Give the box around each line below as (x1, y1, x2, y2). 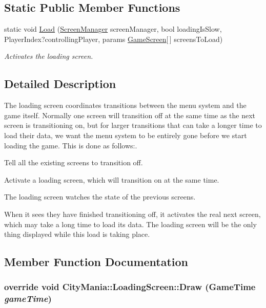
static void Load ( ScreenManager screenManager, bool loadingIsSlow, (4, 24, 222, 34)
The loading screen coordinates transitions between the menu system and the (4, 100, 247, 111)
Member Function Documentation (4, 254, 189, 270)
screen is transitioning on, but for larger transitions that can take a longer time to (4, 120, 262, 130)
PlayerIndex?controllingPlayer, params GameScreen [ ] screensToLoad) (4, 33, 223, 44)
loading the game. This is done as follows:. (4, 140, 137, 150)
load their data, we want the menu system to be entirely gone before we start (4, 129, 247, 140)
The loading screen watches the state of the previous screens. (4, 191, 196, 202)
